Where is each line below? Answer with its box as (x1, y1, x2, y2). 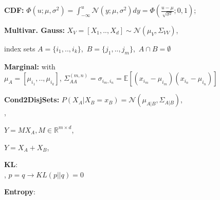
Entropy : (4, 186, 35, 197)
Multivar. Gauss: (4, 25, 65, 35)
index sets (4, 43, 35, 53)
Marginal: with (4, 61, 56, 71)
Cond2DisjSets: (4, 94, 60, 105)
